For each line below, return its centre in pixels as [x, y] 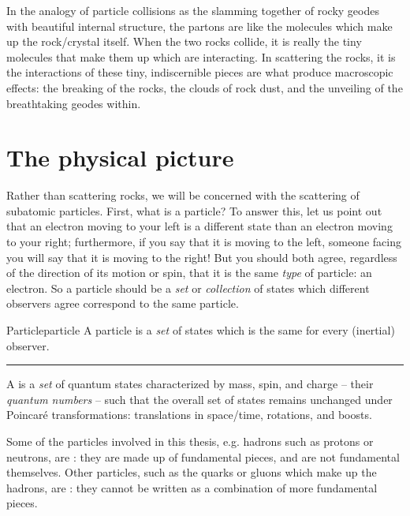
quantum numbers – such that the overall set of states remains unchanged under [199, 399]
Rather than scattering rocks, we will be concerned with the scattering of [183, 195]
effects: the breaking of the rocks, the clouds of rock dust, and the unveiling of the [205, 87]
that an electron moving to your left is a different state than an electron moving [199, 226]
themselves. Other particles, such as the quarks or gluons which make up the [192, 472]
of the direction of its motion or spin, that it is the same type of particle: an [189, 273]
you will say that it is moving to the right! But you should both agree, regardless [202, 257]
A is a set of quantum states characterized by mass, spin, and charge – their [190, 384]
